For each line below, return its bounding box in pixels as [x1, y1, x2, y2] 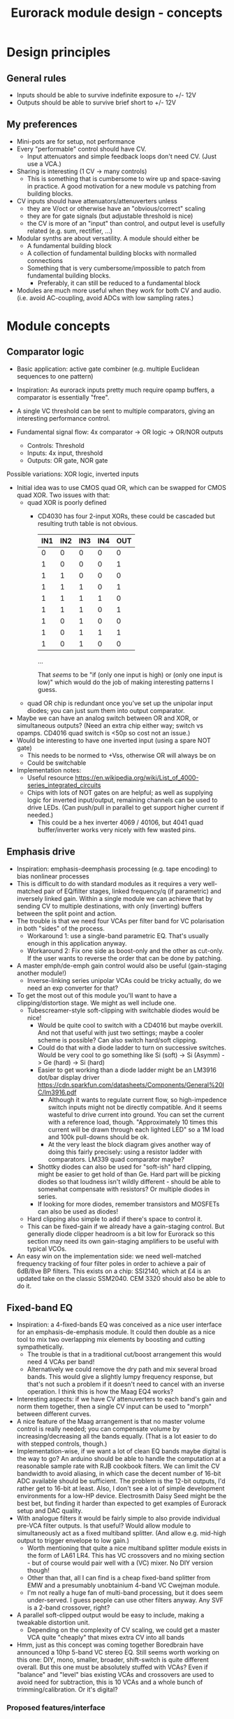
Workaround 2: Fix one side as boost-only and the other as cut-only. [27, 946, 224, 955]
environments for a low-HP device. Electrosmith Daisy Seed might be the [16, 1492, 227, 1500]
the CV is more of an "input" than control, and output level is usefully [27, 219, 225, 227]
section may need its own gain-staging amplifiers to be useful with [27, 1237, 219, 1245]
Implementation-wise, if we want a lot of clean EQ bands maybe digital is [16, 1447, 226, 1455]
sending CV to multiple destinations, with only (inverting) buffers [16, 902, 203, 910]
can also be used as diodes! [37, 1207, 119, 1216]
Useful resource [27, 773, 74, 782]
